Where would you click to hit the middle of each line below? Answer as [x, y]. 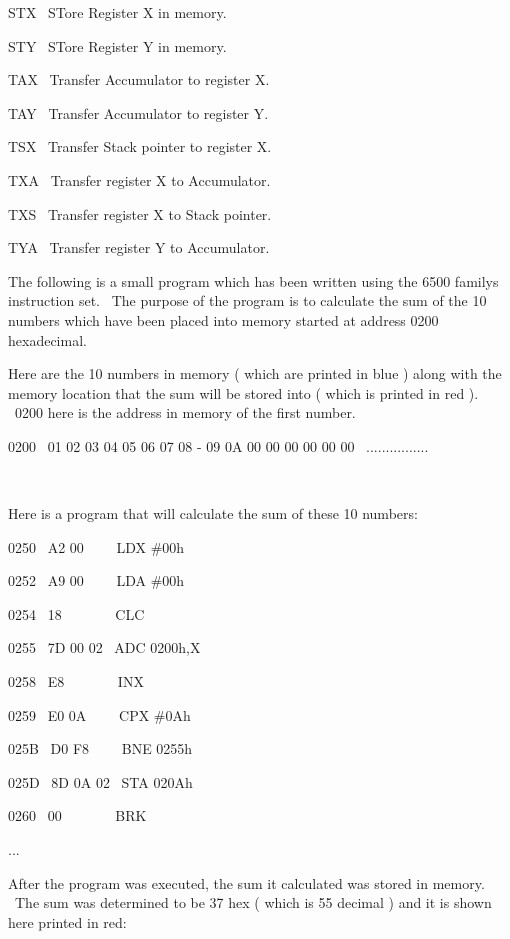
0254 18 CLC [76, 613]
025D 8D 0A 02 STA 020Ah [100, 781]
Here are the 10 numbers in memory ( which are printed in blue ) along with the [255, 373]
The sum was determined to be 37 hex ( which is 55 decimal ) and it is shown [253, 902]
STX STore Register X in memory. [117, 12]
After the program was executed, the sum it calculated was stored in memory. [246, 882]
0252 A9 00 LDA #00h [96, 580]
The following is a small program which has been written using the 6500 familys [253, 280]
